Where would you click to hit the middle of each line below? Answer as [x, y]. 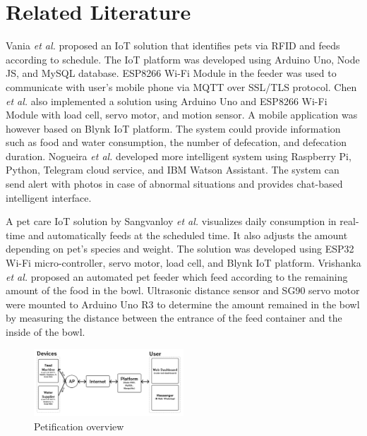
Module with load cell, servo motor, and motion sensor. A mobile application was [182, 115]
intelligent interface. [49, 197]
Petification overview [79, 426]
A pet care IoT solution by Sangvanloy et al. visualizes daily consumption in [171, 221]
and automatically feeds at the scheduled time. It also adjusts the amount [188, 235]
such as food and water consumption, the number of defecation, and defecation [176, 142]
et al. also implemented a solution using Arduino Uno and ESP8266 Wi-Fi [167, 101]
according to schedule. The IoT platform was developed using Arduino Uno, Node [183, 59]
